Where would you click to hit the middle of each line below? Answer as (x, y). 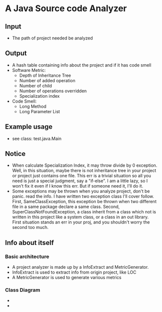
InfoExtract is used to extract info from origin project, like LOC (74, 272)
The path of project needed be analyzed (53, 38)
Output (16, 53)
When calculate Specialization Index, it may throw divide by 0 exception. (85, 165)
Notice (15, 154)
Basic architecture (27, 257)
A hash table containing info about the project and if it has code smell (82, 65)
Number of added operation (47, 80)
